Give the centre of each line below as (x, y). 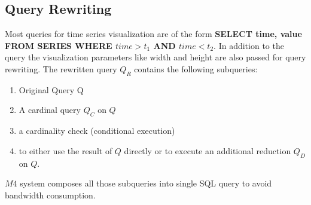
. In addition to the (249, 45)
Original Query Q (51, 89)
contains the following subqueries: (196, 68)
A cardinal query (50, 110)
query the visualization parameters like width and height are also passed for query (155, 57)
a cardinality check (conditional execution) (97, 131)
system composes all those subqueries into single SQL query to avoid (146, 183)
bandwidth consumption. (50, 195)
